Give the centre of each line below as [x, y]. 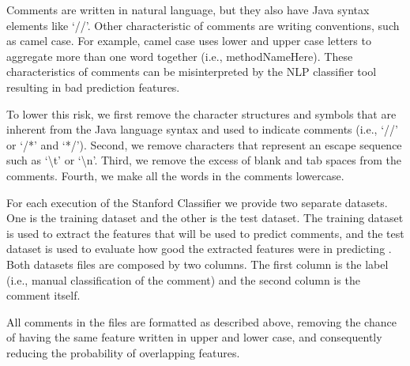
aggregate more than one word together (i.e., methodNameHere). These [180, 56]
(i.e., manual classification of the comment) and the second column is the [183, 279]
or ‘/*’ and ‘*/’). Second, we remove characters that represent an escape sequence [204, 144]
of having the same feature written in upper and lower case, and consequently [194, 337]
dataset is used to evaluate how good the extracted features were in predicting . [199, 249]
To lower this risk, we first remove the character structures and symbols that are [201, 113]
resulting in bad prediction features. [93, 87]
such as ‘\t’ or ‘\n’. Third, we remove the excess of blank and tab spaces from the [204, 160]
